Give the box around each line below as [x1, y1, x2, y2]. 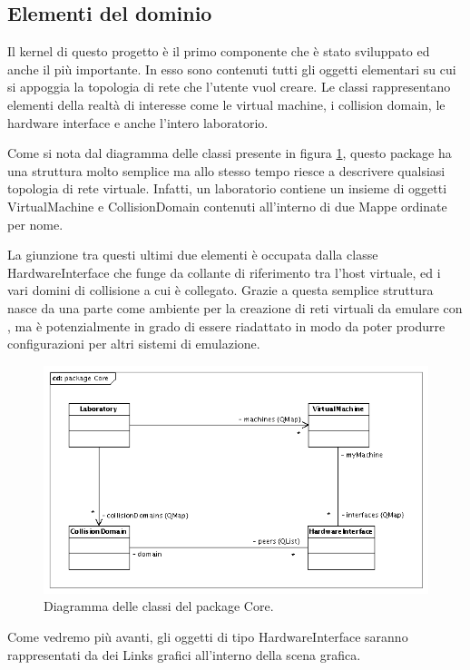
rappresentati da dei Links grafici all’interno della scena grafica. [7, 645, 361, 664]
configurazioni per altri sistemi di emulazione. [7, 334, 260, 353]
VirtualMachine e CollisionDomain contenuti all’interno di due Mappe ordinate [7, 196, 447, 215]
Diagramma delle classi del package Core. [44, 596, 274, 616]
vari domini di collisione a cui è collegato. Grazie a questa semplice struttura [7, 281, 434, 300]
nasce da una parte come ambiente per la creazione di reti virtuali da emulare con [7, 298, 463, 317]
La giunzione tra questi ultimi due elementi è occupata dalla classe [7, 245, 378, 264]
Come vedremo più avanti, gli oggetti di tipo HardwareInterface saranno [7, 627, 408, 646]
